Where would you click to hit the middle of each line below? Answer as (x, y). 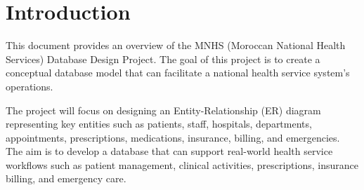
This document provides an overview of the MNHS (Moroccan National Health (176, 45)
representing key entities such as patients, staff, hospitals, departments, (159, 124)
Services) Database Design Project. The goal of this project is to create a (163, 59)
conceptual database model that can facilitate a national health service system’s (178, 73)
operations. (30, 86)
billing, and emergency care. (66, 178)
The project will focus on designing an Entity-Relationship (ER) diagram (163, 110)
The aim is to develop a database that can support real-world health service (169, 151)
